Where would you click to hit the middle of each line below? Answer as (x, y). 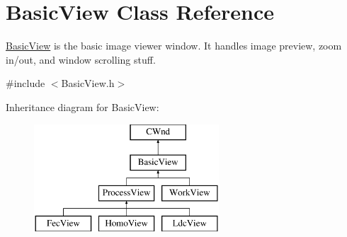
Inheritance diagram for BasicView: (83, 106)
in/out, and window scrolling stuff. (81, 59)
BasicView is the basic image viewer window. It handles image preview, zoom (174, 46)
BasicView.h (88, 83)
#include (25, 83)
